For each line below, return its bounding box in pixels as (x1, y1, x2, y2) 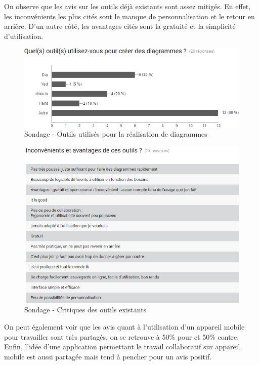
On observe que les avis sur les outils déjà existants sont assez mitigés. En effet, (4, 1, 251, 11)
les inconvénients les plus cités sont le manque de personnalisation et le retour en (4, 11, 255, 21)
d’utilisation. (4, 30, 44, 41)
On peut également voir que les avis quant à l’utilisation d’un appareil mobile (4, 321, 245, 332)
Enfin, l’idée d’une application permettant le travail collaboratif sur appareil (4, 341, 240, 352)
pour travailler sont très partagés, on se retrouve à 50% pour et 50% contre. (4, 331, 239, 342)
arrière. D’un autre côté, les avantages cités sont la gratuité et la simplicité (4, 21, 236, 31)
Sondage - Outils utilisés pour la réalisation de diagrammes (24, 129, 207, 139)
